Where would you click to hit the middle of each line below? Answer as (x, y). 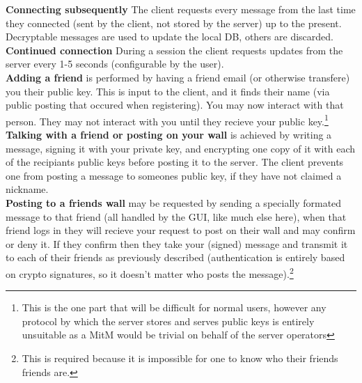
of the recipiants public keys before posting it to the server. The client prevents (175, 162)
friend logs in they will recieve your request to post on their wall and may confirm (181, 230)
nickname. (27, 189)
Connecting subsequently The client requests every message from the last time (181, 9)
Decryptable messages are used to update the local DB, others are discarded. (170, 37)
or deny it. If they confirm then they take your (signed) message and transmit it (177, 243)
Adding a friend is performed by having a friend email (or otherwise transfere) (178, 77)
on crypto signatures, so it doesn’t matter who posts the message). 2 (150, 272)
